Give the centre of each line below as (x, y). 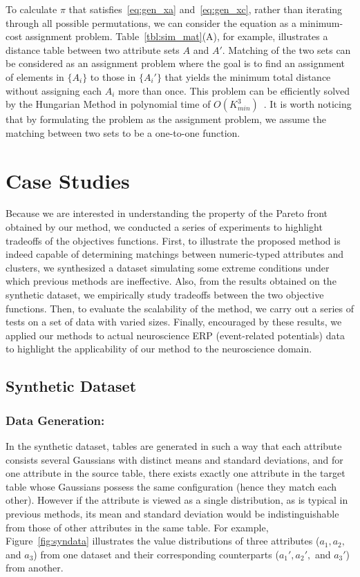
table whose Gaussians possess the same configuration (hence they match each (171, 486)
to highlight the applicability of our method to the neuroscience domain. (159, 349)
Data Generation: (55, 420)
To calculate (31, 9)
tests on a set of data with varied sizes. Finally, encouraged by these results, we (174, 322)
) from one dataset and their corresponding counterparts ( (156, 554)
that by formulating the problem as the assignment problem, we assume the (166, 119)
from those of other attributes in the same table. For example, (137, 527)
